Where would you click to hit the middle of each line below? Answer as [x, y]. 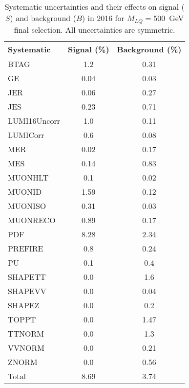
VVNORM [26, 347]
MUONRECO [32, 220]
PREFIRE [26, 248]
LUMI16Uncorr [34, 120]
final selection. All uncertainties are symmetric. [94, 29]
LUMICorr [26, 135]
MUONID [25, 191]
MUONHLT [28, 177]
